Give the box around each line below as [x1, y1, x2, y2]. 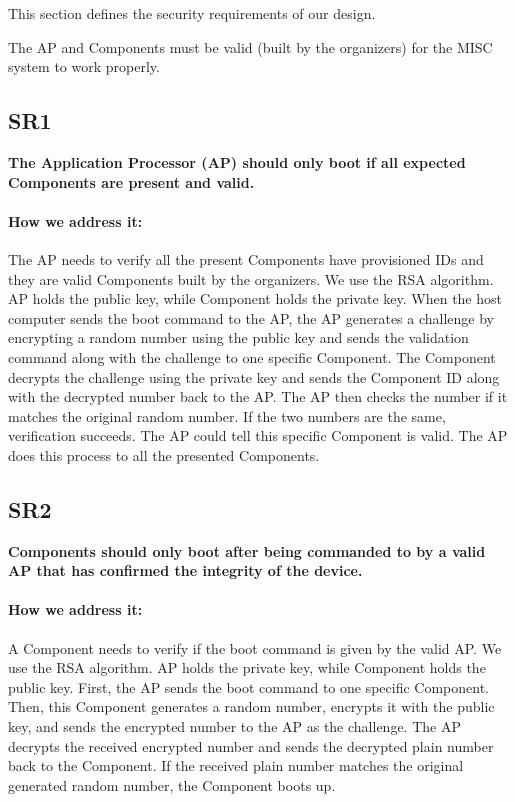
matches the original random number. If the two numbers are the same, [8, 405, 446, 426]
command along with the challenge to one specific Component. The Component [8, 346, 496, 367]
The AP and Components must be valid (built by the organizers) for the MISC [8, 36, 493, 57]
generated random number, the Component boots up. [8, 774, 336, 795]
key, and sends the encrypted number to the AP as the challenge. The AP [8, 716, 461, 737]
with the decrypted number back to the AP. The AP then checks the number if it [8, 386, 508, 407]
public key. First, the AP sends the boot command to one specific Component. [8, 676, 490, 697]
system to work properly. [8, 56, 160, 77]
